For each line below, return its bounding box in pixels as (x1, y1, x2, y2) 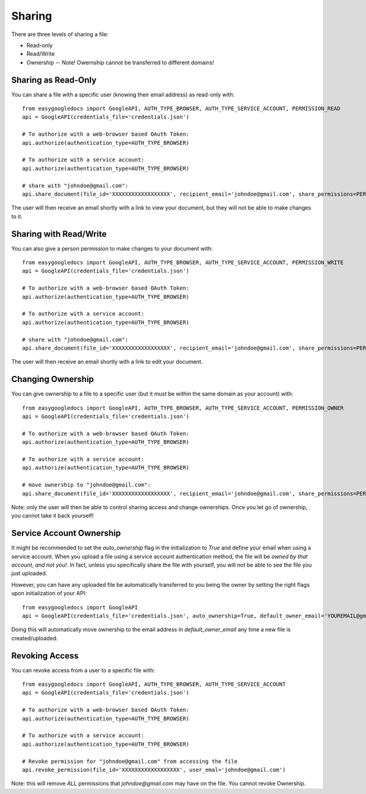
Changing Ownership (11, 374, 95, 384)
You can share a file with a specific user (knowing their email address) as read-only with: (11, 90, 235, 98)
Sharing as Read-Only (11, 75, 97, 85)
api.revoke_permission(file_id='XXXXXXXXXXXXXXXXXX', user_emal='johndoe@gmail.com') (22, 766, 286, 773)
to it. (11, 213, 23, 220)
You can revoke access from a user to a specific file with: (11, 666, 156, 674)
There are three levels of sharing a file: (11, 31, 109, 38)
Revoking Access (11, 650, 79, 661)
